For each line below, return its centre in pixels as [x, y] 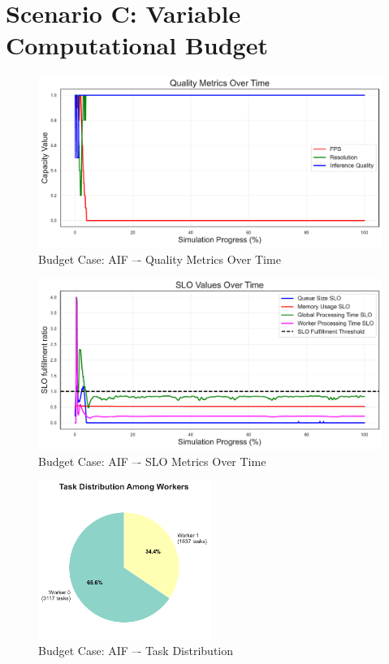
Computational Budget [137, 45]
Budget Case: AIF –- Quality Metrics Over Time [160, 259]
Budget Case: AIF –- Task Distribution [136, 651]
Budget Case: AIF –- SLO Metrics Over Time [152, 461]
